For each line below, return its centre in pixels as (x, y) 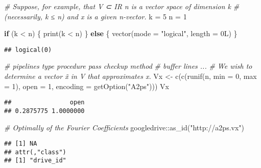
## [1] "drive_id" (35, 161)
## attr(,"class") (35, 152)
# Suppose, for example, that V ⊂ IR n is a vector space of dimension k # (122, 6)
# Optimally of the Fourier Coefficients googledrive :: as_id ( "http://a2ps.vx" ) (124, 127)
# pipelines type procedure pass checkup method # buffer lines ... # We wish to (128, 66)
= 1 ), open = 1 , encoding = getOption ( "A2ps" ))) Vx (87, 86)
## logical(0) (28, 50)
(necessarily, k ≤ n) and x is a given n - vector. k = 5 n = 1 (96, 16)
